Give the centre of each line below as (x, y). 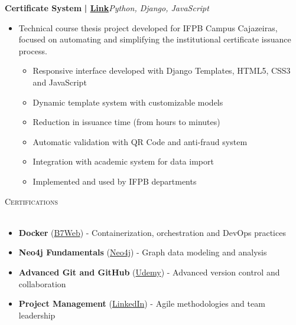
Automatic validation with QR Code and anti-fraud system (140, 141)
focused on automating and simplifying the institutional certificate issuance (155, 39)
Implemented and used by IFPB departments (115, 181)
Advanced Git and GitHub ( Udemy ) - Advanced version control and (149, 272)
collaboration (42, 283)
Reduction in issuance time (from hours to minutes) (126, 122)
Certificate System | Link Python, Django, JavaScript (107, 8)
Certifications (31, 201)
